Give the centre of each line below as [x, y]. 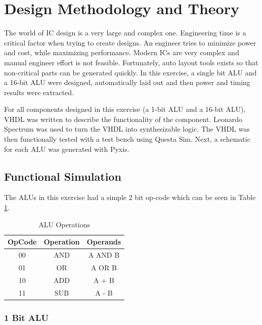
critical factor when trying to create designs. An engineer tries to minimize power [130, 42]
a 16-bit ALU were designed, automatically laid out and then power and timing [127, 82]
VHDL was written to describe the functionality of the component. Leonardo [123, 119]
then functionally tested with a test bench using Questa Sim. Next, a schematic [127, 139]
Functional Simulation [63, 176]
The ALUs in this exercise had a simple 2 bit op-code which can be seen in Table [130, 197]
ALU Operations [64, 224]
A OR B [104, 267]
